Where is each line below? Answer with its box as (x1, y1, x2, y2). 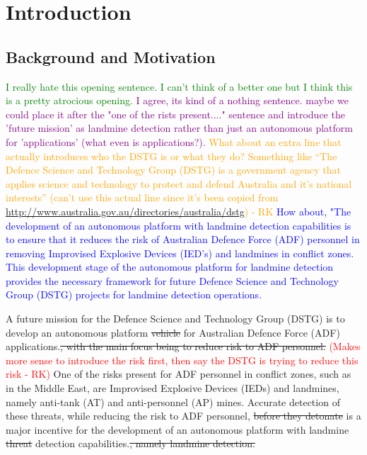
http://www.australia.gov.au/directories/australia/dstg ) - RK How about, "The (6, 203, 351, 218)
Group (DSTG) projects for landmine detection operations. (6, 287, 262, 302)
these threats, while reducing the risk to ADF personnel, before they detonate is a (6, 408, 361, 423)
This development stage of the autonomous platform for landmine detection (6, 259, 334, 274)
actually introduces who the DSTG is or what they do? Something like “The (6, 148, 337, 163)
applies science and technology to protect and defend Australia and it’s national (6, 176, 352, 191)
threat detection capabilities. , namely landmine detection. (6, 436, 255, 451)
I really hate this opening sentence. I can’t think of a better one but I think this (6, 79, 353, 94)
